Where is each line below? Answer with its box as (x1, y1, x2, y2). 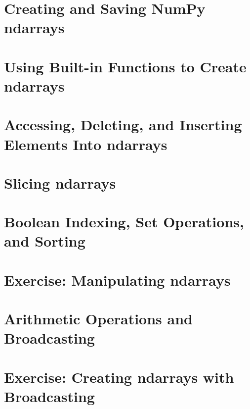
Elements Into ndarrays (4, 134, 167, 154)
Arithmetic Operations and (4, 308, 193, 329)
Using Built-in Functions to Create (4, 56, 247, 76)
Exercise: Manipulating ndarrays (4, 269, 231, 290)
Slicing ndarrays (4, 172, 116, 193)
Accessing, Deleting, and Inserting (4, 114, 242, 135)
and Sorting (4, 231, 85, 251)
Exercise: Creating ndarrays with (4, 366, 234, 387)
